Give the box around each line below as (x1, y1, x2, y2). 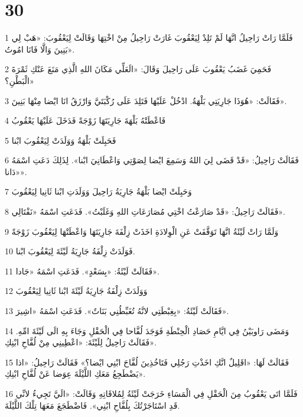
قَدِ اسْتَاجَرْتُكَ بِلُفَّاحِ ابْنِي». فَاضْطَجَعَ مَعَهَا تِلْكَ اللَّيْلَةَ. (5, 399, 180, 411)
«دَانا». (5, 165, 27, 177)
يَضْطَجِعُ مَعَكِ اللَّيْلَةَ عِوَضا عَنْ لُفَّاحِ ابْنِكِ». (5, 367, 146, 380)
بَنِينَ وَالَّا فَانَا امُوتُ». (5, 43, 75, 55)
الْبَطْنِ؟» (5, 74, 34, 86)
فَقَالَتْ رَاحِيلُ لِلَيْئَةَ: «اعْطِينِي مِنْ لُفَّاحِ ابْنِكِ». (5, 336, 157, 348)
